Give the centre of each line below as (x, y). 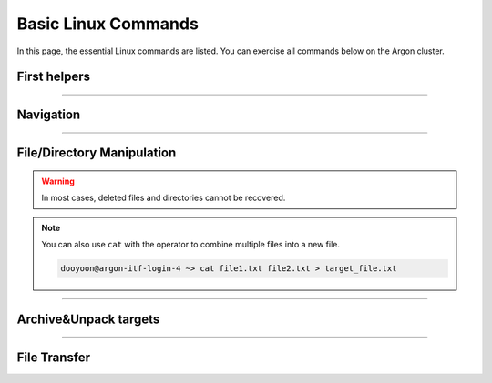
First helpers (54, 77)
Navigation (49, 115)
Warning (58, 181)
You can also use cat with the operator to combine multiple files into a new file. (191, 245)
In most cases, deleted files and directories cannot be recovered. (164, 198)
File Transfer (54, 357)
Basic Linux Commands (108, 24)
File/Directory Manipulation (97, 153)
